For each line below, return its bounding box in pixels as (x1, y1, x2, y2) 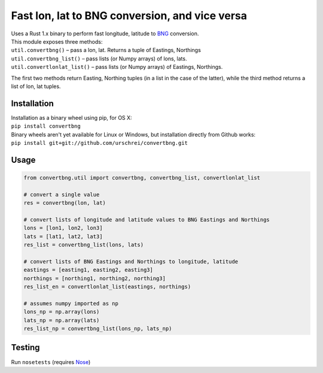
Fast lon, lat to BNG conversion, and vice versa (11, 9, 248, 22)
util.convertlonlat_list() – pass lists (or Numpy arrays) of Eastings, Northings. (11, 63, 223, 71)
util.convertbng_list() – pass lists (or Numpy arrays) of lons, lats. (11, 54, 187, 62)
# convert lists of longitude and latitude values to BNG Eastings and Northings (23, 216, 270, 223)
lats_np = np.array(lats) (23, 317, 100, 323)
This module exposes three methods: (11, 38, 103, 45)
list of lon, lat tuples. (11, 83, 61, 90)
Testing (11, 342, 40, 353)
